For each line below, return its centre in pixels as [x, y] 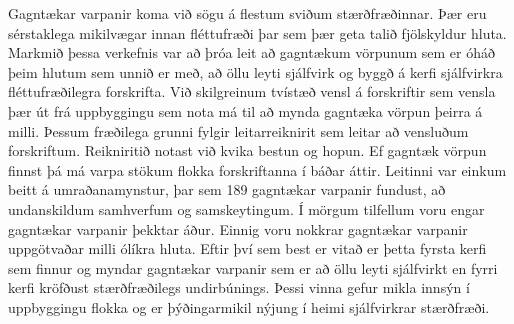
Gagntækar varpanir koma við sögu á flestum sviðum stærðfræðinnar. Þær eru [247, 13]
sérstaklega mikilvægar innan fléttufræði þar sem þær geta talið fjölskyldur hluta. [257, 32]
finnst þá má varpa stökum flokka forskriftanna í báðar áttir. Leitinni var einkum [257, 169]
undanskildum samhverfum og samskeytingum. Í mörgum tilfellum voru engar [246, 208]
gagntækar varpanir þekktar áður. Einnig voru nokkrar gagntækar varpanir [238, 228]
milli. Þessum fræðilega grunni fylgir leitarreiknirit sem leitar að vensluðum [238, 130]
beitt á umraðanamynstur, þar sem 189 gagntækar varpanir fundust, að [227, 189]
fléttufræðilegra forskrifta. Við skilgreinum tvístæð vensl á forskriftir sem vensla [252, 91]
